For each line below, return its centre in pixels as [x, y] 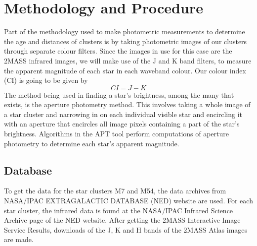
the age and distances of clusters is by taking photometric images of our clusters [126, 41]
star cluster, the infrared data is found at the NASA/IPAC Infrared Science [119, 210]
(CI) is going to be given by [46, 80]
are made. [19, 239]
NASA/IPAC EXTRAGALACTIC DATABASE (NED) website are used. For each [128, 201]
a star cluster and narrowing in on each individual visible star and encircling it [123, 114]
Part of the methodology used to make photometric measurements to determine [125, 31]
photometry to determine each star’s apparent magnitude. [92, 143]
